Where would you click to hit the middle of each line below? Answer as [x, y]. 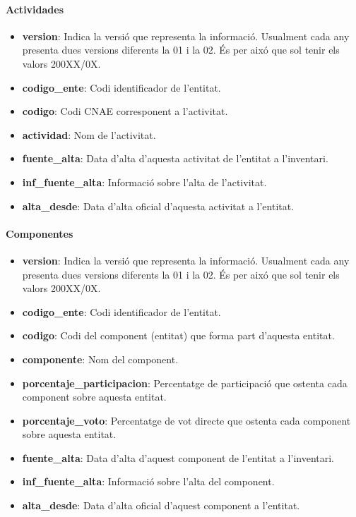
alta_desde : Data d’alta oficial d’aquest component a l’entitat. [161, 505]
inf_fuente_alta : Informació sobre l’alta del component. [148, 481]
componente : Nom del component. [100, 359]
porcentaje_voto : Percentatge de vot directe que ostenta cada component [186, 420]
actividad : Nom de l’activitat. [89, 134]
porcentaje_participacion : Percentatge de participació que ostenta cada [185, 383]
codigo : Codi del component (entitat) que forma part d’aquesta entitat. [178, 335]
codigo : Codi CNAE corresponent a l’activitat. [125, 111]
